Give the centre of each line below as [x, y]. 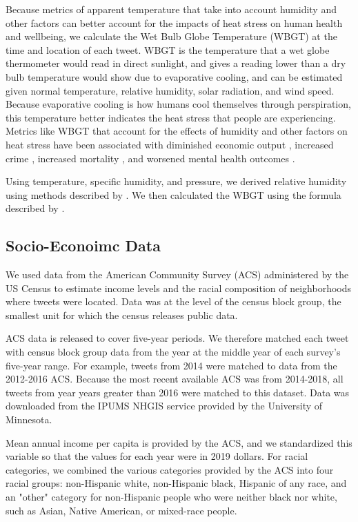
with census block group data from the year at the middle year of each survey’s [173, 352]
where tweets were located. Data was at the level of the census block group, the [173, 301]
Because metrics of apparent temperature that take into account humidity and [171, 9]
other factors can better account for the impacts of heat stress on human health [174, 22]
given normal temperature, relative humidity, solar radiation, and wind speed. [170, 90]
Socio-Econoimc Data [83, 245]
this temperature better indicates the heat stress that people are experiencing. [171, 117]
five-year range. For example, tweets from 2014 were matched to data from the [171, 365]
